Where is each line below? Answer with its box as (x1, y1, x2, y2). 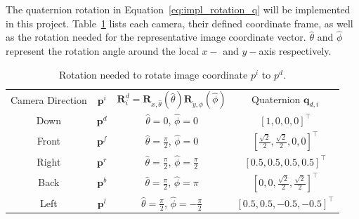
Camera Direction (11, 93, 87, 107)
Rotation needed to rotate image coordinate (59, 67, 248, 81)
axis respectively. (259, 44, 332, 58)
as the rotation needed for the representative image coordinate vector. (6, 29, 306, 44)
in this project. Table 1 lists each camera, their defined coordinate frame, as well (6, 15, 353, 30)
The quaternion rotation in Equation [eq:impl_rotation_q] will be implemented (6, 2, 351, 16)
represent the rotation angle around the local (6, 44, 199, 58)
